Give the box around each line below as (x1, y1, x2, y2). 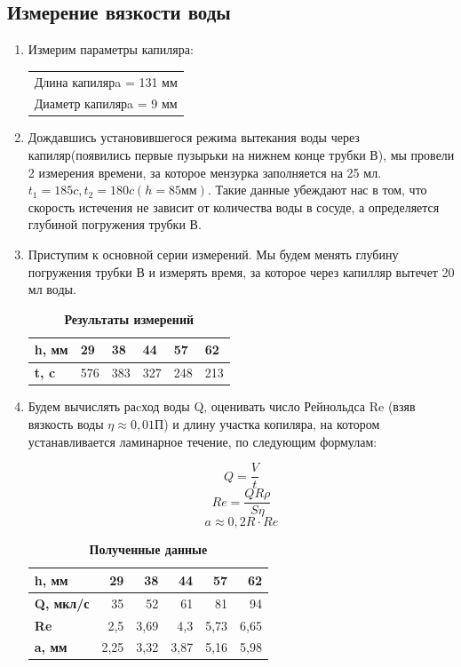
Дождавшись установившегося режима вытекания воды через (28, 128, 360, 147)
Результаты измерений (64, 309, 195, 328)
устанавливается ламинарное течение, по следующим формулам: (28, 432, 378, 450)
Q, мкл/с (34, 593, 90, 612)
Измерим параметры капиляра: (28, 40, 194, 59)
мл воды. (28, 280, 76, 298)
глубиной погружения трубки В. (28, 215, 202, 234)
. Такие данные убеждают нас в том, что (207, 180, 427, 199)
